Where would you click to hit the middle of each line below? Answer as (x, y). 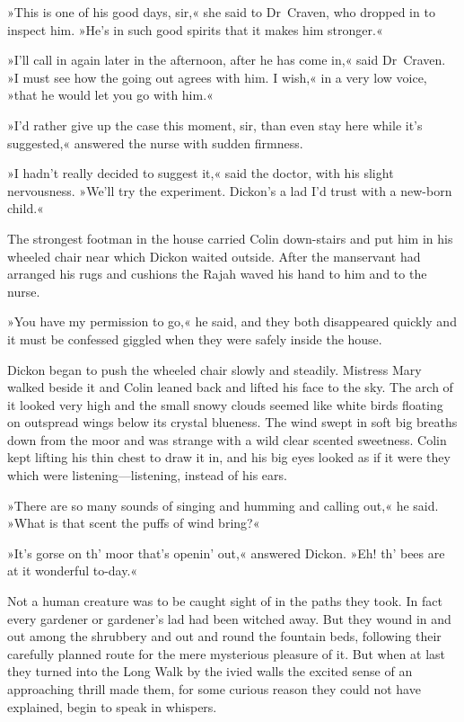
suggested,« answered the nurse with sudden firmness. (155, 143)
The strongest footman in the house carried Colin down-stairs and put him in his (230, 238)
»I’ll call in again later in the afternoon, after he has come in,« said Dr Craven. (227, 60)
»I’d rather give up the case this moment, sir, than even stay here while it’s (215, 125)
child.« (26, 208)
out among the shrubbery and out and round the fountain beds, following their (224, 636)
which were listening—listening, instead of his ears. (147, 475)
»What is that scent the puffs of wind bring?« (134, 523)
